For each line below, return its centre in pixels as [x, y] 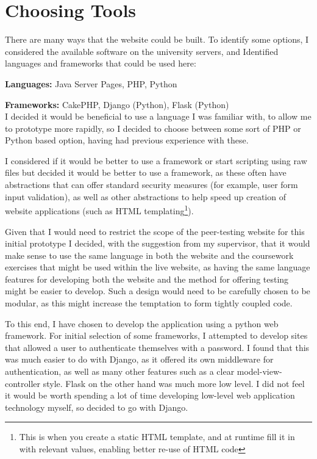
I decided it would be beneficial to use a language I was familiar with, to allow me [158, 116]
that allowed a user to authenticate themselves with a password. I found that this [157, 347]
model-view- [259, 371]
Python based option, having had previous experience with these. [127, 140]
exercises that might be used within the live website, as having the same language [158, 267]
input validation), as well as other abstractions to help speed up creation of [145, 196]
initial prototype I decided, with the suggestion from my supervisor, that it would [158, 243]
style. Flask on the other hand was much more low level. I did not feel [174, 383]
